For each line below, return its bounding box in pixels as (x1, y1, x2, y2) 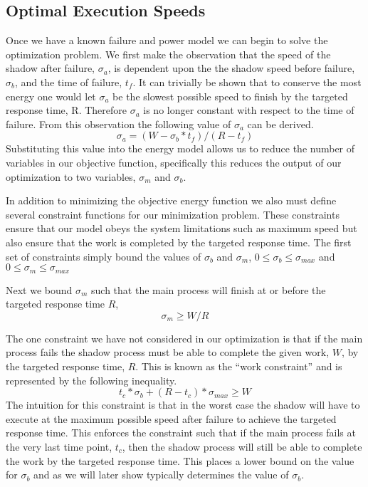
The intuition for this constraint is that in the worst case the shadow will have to (6, 397, 360, 412)
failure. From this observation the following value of (6, 116, 231, 131)
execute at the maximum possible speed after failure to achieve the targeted (6, 411, 337, 426)
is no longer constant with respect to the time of (143, 103, 354, 117)
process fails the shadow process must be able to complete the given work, (6, 345, 330, 360)
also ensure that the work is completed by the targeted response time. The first (6, 234, 352, 249)
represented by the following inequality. (6, 372, 177, 387)
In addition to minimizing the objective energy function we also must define (6, 193, 337, 208)
